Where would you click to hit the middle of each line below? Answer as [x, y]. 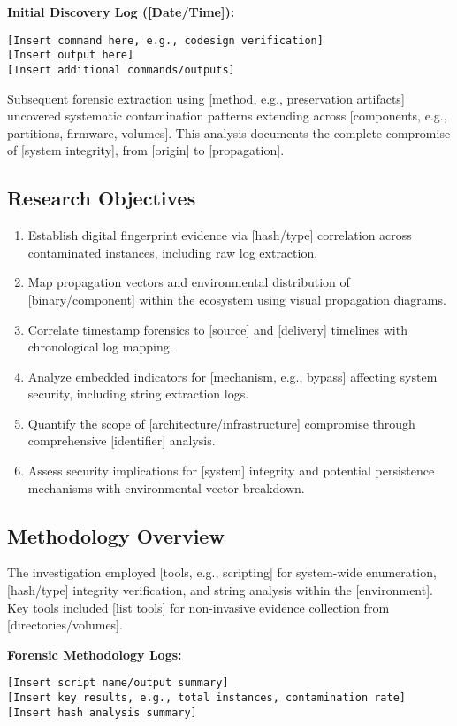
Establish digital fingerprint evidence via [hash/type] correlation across [220, 235]
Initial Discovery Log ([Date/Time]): [121, 12]
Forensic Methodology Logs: [95, 654]
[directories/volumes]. [65, 625]
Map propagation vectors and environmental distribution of [189, 282]
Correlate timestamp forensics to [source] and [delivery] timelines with [217, 329]
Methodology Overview [116, 535]
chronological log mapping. [100, 347]
